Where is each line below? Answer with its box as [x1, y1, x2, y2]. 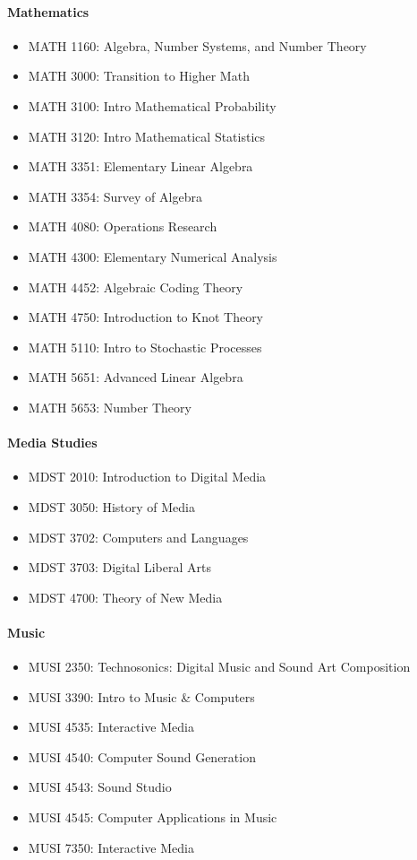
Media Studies [7, 433, 98, 452]
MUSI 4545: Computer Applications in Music [28, 808, 277, 827]
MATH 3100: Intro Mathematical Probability [28, 96, 277, 115]
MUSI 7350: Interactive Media [28, 838, 194, 856]
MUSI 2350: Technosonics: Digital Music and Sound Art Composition [28, 657, 411, 676]
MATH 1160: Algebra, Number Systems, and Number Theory [28, 36, 367, 55]
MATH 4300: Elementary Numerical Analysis [28, 247, 277, 265]
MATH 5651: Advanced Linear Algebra [28, 368, 243, 387]
